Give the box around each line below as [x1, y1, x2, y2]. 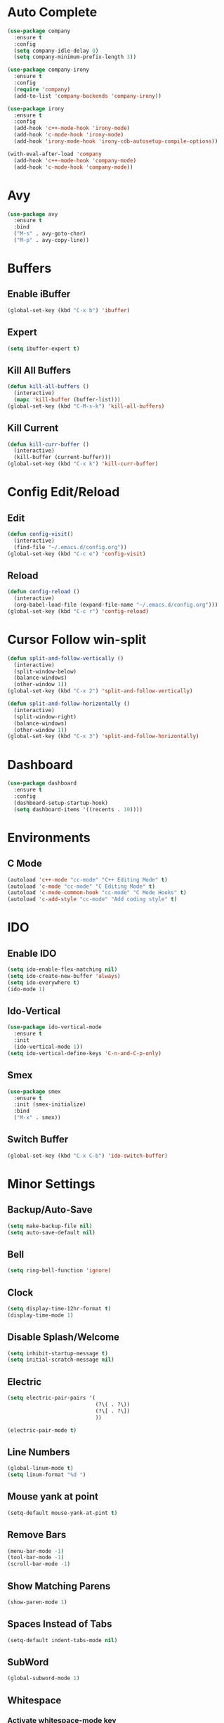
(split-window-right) [13, 713, 77, 721]
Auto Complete [7, 4, 98, 20]
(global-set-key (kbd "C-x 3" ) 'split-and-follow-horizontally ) [7, 733, 199, 740]
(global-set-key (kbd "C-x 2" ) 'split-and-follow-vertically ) [7, 688, 193, 695]
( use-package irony [7, 105, 65, 112]
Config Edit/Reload [7, 484, 120, 500]
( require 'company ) [13, 86, 71, 93]
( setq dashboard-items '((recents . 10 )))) [13, 806, 143, 813]
